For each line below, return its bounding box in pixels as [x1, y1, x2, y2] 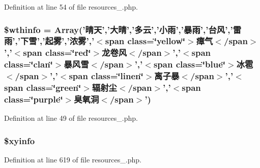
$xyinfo [4, 134, 35, 147]
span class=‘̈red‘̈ [23, 46, 91, 59]
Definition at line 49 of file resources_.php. [4, 113, 138, 123]
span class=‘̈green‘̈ [4, 81, 81, 94]
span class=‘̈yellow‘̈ [105, 35, 186, 47]
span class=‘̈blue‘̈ [153, 58, 226, 71]
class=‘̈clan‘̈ [4, 58, 53, 71]
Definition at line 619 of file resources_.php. [4, 154, 141, 165]
